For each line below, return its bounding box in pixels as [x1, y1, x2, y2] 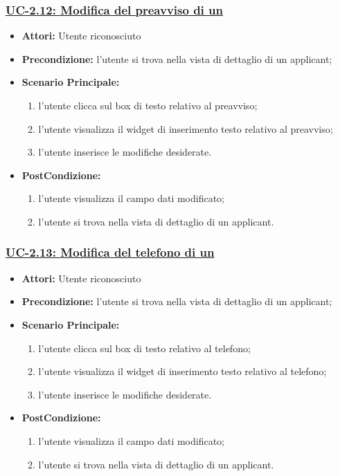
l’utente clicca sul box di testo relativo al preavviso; [38, 98, 258, 112]
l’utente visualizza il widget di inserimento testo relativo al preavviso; [38, 121, 333, 136]
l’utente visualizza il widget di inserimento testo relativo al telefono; [38, 364, 327, 378]
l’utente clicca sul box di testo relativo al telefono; [38, 340, 251, 355]
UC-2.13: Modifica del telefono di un [6, 244, 215, 261]
